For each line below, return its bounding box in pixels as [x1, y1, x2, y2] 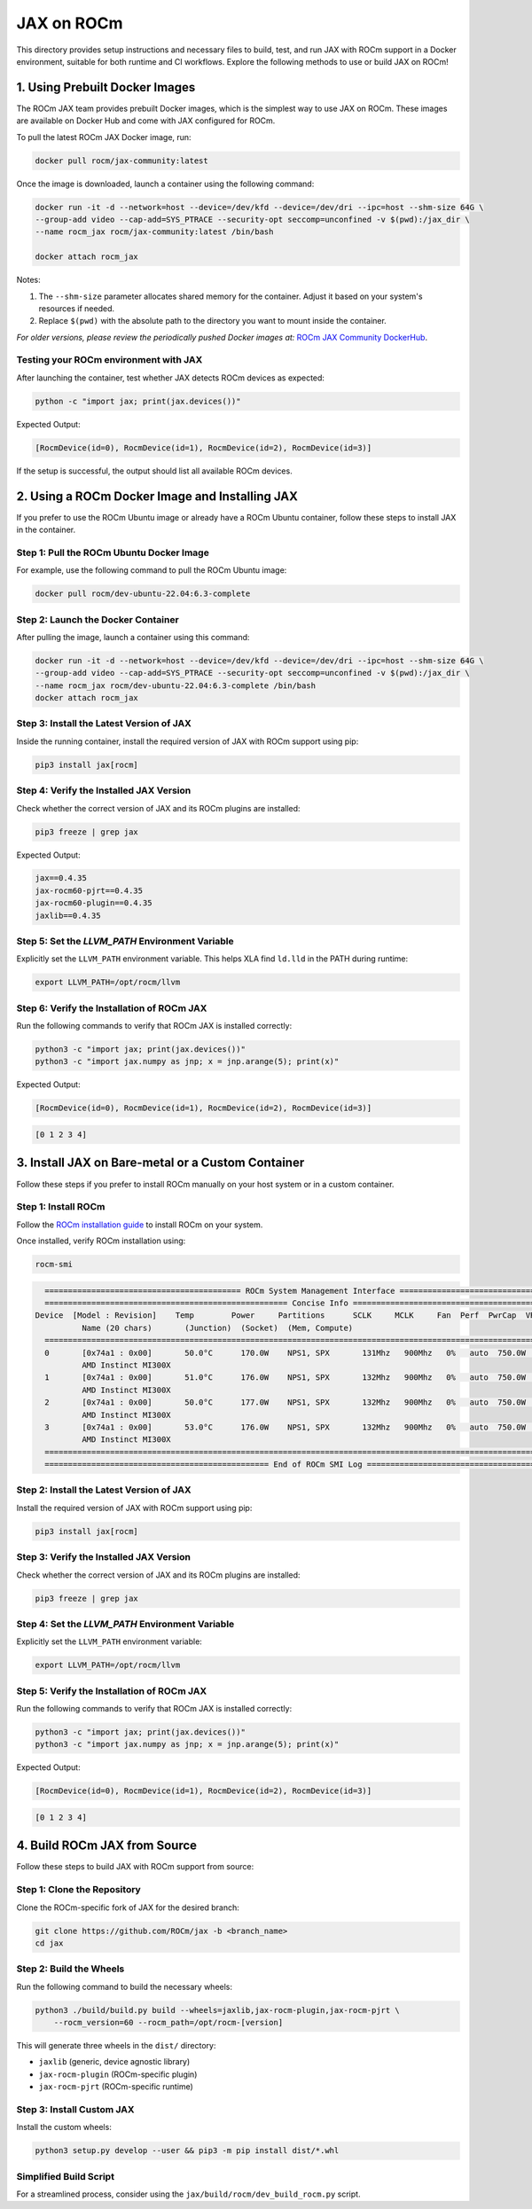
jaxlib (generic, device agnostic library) [38, 2056, 191, 2067]
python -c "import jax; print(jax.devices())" [35, 396, 241, 406]
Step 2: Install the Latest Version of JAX [16, 1484, 192, 1496]
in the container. [16, 524, 75, 536]
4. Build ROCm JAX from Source [16, 1838, 198, 1853]
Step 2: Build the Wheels [16, 1962, 125, 1975]
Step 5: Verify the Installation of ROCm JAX [16, 1685, 207, 1697]
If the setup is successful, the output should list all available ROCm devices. [16, 466, 293, 476]
